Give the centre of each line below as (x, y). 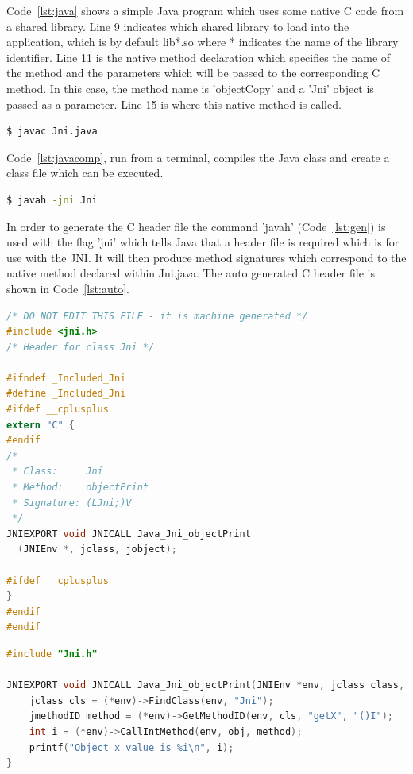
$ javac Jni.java (52, 132)
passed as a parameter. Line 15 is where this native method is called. (174, 104)
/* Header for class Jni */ (81, 347)
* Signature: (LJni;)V (72, 503)
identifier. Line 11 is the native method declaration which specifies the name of (199, 57)
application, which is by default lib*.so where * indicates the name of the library (203, 42)
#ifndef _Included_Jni (66, 378)
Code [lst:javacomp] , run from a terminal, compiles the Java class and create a (198, 157)
